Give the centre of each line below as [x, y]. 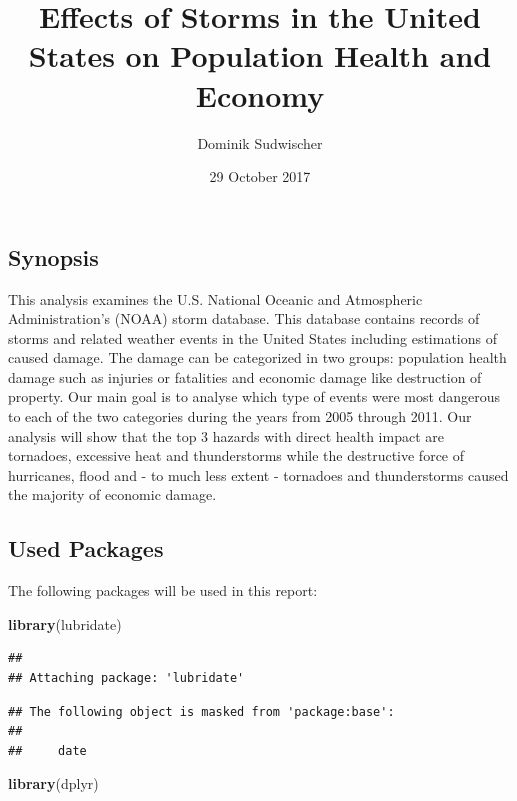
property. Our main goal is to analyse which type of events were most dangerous [254, 396]
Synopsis [53, 256]
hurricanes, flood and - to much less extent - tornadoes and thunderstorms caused [258, 474]
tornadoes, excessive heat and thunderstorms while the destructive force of [236, 455]
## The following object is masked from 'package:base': [201, 711]
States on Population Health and [260, 55]
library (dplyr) [53, 783]
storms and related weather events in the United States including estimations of [253, 337]
